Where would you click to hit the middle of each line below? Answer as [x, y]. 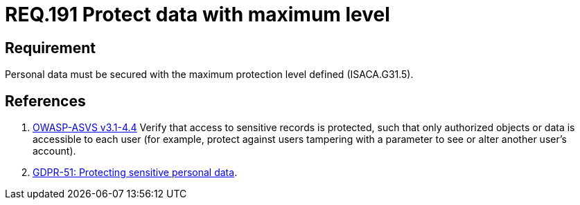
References [45, 101]
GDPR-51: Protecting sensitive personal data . [135, 173]
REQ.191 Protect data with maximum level [197, 14]
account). [54, 151]
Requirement [51, 48]
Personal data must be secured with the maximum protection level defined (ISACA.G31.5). [209, 75]
